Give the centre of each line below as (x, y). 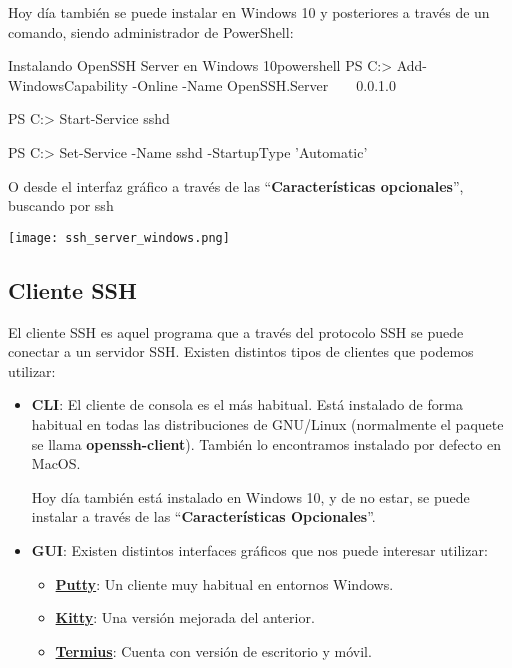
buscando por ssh (61, 205)
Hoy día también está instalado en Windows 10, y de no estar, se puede (250, 496)
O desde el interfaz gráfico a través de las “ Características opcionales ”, (236, 185)
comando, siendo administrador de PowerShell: (151, 31)
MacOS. (56, 463)
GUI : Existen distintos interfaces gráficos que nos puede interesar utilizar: (259, 549)
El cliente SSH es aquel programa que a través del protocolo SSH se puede (236, 331)
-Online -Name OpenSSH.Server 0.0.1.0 (264, 84)
